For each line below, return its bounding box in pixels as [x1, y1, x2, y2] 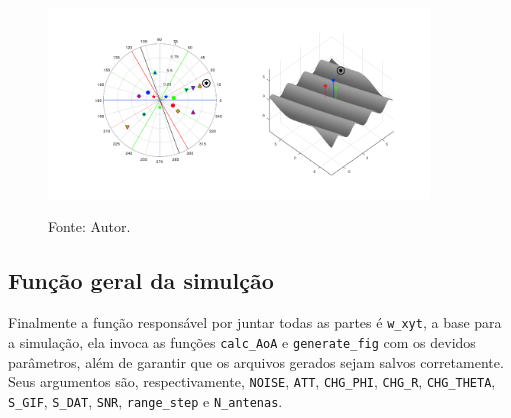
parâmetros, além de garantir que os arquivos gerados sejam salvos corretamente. [8, 351, 504, 372]
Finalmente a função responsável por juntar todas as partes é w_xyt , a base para [8, 312, 502, 333]
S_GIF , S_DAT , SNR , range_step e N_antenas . [8, 390, 283, 411]
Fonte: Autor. [48, 216, 131, 237]
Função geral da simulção [8, 265, 274, 296]
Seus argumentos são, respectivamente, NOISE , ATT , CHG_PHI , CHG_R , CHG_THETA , [8, 371, 496, 392]
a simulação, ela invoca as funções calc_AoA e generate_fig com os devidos [8, 331, 476, 352]
